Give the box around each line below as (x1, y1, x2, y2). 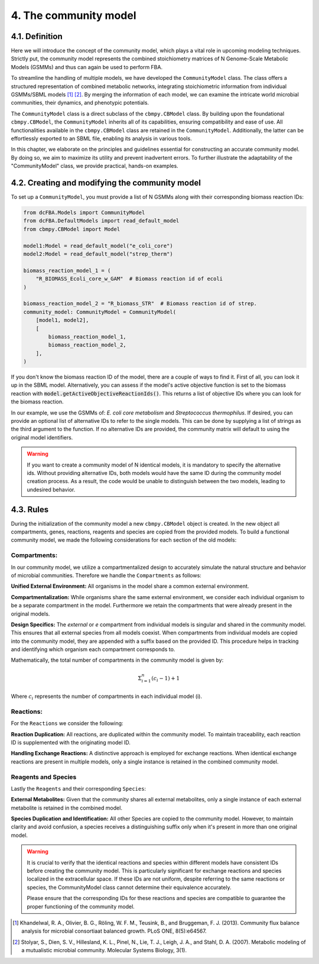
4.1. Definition (11, 31, 63, 41)
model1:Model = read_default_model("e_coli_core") (23, 242, 174, 249)
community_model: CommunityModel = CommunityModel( (23, 308, 177, 315)
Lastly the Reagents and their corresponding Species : (11, 785, 147, 792)
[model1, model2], (35, 317, 89, 324)
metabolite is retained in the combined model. (11, 804, 122, 811)
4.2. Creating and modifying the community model (11, 177, 201, 187)
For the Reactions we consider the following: (11, 720, 123, 727)
